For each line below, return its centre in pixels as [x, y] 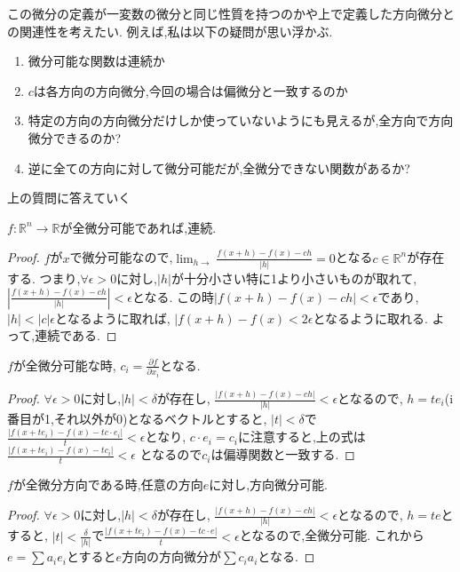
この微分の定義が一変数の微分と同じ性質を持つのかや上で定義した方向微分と [231, 13]
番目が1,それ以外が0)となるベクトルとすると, [137, 419]
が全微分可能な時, [64, 365]
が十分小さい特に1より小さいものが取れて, [294, 278]
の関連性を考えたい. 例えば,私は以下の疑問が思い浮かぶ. [170, 31]
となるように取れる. [370, 318]
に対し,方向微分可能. [268, 485]
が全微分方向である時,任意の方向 [108, 485]
